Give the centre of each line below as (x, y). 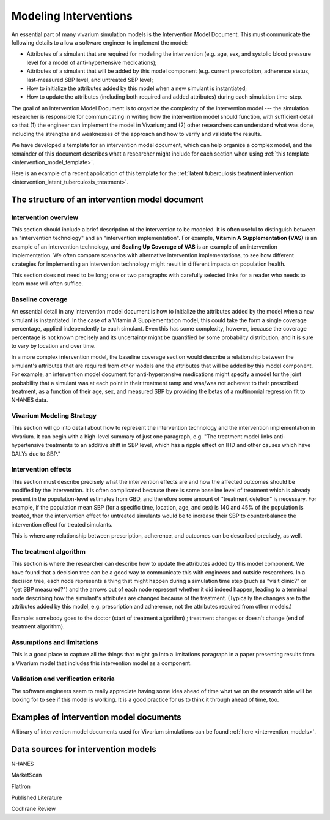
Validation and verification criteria (63, 679)
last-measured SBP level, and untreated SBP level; (90, 80)
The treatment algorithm (48, 551)
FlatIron (21, 786)
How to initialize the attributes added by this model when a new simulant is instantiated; (137, 88)
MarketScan (27, 775)
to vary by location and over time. (53, 346)
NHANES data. (30, 400)
